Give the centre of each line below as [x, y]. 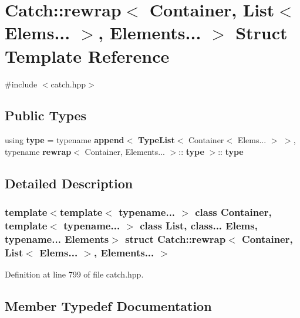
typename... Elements [57, 239]
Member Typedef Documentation [108, 306]
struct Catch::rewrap [176, 239]
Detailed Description [69, 183]
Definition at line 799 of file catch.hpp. [74, 274]
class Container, [233, 212]
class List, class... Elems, [199, 226]
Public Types [46, 115]
